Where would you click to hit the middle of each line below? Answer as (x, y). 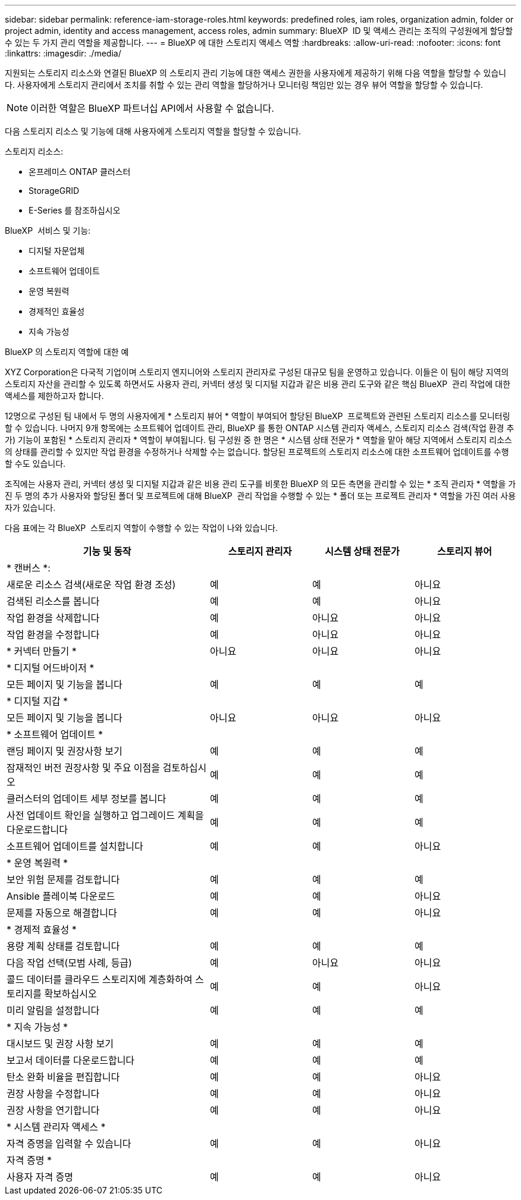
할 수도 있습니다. (35, 464)
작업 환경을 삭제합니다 (53, 618)
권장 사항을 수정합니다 (53, 1094)
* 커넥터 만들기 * (42, 651)
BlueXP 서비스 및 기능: (48, 230)
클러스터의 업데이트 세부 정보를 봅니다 (87, 799)
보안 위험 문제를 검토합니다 (63, 879)
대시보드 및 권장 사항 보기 (60, 1044)
